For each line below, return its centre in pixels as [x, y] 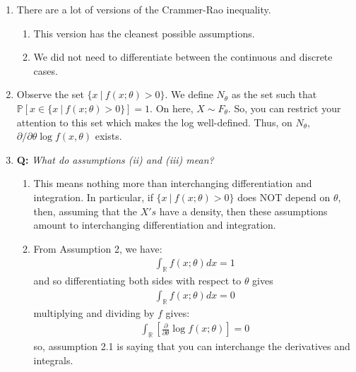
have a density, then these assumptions [243, 211]
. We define [189, 94]
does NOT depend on [284, 197]
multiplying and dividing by [94, 312]
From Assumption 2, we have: [98, 248]
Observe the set [50, 94]
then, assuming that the [85, 211]
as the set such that [274, 94]
